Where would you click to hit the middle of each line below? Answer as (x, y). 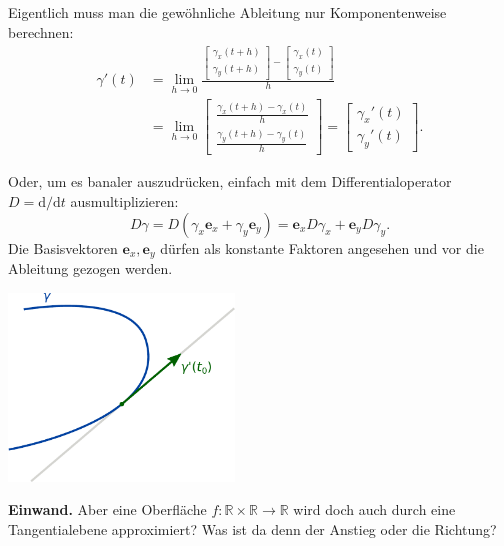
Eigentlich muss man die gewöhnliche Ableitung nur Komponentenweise (227, 12)
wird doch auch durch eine (374, 509)
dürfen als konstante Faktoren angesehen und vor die (322, 247)
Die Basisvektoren (63, 247)
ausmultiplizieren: (124, 201)
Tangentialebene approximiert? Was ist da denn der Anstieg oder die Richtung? (252, 528)
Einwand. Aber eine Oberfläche (107, 509)
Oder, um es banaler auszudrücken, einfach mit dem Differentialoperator (230, 181)
